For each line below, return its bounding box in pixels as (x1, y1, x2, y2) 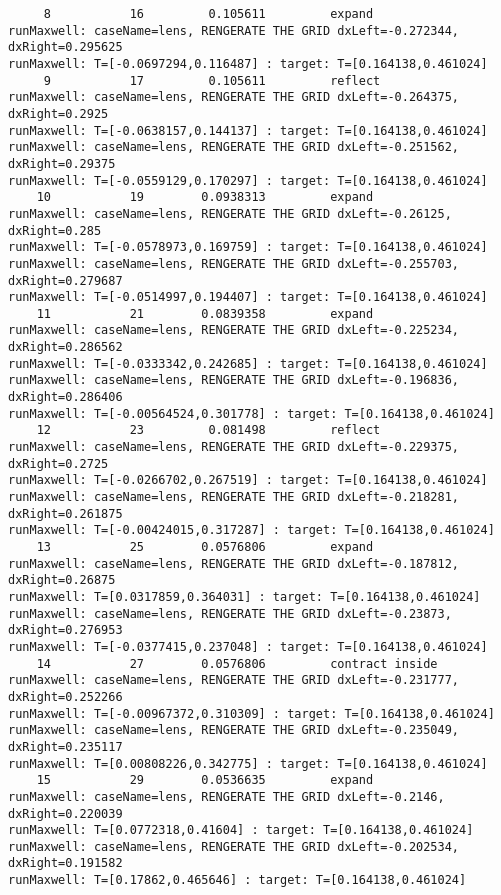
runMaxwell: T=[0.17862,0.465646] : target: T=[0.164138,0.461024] (8, 873, 467, 888)
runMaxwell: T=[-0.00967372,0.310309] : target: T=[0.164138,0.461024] (8, 706, 495, 721)
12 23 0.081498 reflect (36, 423, 381, 438)
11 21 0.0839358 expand (36, 306, 374, 321)
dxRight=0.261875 (8, 506, 123, 521)
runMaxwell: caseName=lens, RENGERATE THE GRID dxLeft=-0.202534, (8, 839, 460, 854)
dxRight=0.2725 (8, 456, 109, 471)
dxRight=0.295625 (8, 40, 123, 55)
